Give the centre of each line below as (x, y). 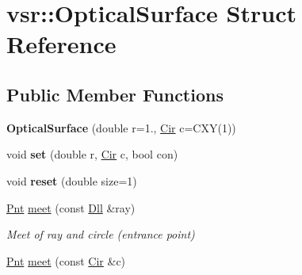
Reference (61, 44)
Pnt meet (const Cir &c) (66, 260)
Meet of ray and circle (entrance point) (101, 234)
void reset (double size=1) (72, 180)
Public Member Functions (115, 94)
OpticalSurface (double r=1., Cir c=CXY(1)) (121, 127)
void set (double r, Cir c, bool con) (92, 154)
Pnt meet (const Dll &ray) (71, 207)
